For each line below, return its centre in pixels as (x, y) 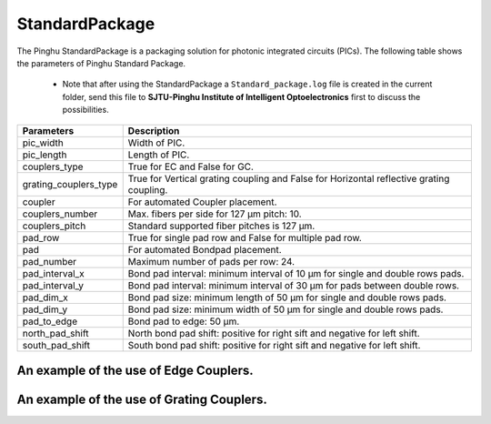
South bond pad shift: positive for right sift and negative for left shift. (274, 345)
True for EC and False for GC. (191, 167)
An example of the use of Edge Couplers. (135, 370)
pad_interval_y (53, 285)
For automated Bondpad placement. (205, 249)
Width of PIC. (156, 143)
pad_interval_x (54, 273)
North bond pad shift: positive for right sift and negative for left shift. (274, 333)
